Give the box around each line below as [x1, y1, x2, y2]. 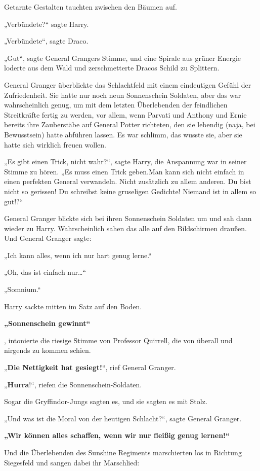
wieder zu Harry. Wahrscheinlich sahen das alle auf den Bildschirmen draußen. [4, 223, 247, 233]
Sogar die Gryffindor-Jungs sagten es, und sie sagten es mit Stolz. [4, 396, 207, 407]
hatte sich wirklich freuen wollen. [4, 139, 106, 150]
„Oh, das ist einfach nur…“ [4, 267, 86, 277]
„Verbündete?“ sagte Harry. [4, 18, 89, 29]
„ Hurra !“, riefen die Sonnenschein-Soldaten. [4, 379, 142, 389]
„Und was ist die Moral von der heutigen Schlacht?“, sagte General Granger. [4, 413, 242, 423]
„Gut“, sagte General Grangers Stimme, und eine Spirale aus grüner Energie [4, 52, 241, 63]
